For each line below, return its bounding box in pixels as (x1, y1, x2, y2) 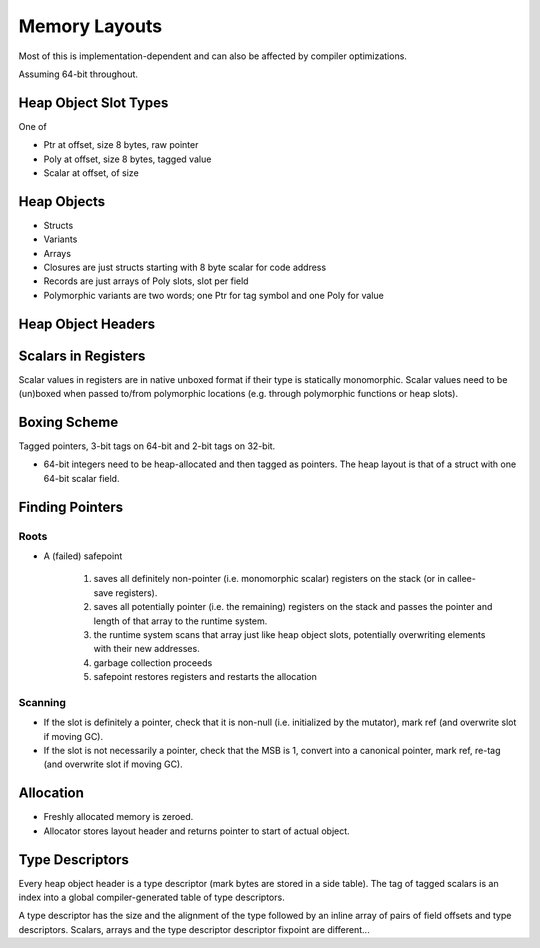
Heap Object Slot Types (18, 94, 169, 111)
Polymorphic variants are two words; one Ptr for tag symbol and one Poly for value (43, 289, 384, 301)
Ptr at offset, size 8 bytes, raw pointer (43, 139, 199, 151)
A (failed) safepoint (43, 550, 123, 562)
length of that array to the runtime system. (93, 615, 268, 627)
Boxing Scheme (18, 414, 119, 430)
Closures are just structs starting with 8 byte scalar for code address (43, 261, 327, 274)
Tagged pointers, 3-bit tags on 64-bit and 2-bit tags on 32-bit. (18, 440, 276, 452)
